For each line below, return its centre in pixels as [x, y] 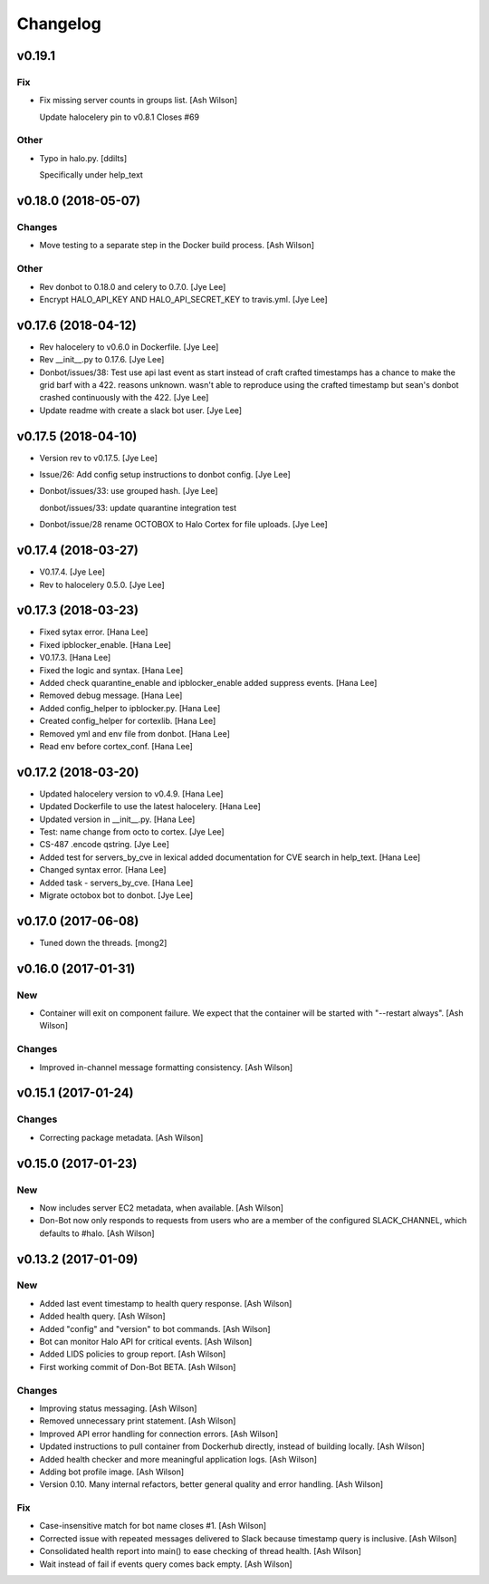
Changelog [59, 24]
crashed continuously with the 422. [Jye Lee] [124, 398]
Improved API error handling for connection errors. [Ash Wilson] [159, 1434]
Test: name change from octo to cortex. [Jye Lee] [132, 832]
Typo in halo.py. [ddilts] [83, 158]
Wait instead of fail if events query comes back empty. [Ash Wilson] [166, 1564]
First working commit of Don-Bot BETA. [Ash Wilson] [138, 1367]
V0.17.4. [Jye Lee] [72, 572]
